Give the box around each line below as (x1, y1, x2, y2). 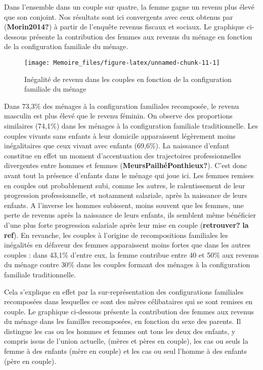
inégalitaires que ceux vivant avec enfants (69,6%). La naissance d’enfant (4, 140, 230, 151)
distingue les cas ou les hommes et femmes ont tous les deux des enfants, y (4, 325, 236, 336)
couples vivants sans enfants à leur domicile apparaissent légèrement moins (4, 130, 236, 141)
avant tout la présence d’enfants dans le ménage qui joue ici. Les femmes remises (4, 170, 254, 180)
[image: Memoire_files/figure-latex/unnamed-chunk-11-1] (24, 59, 220, 66)
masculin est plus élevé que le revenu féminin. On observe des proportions (4, 110, 233, 121)
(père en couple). (4, 355, 57, 366)
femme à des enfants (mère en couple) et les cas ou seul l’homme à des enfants (4, 346, 247, 356)
